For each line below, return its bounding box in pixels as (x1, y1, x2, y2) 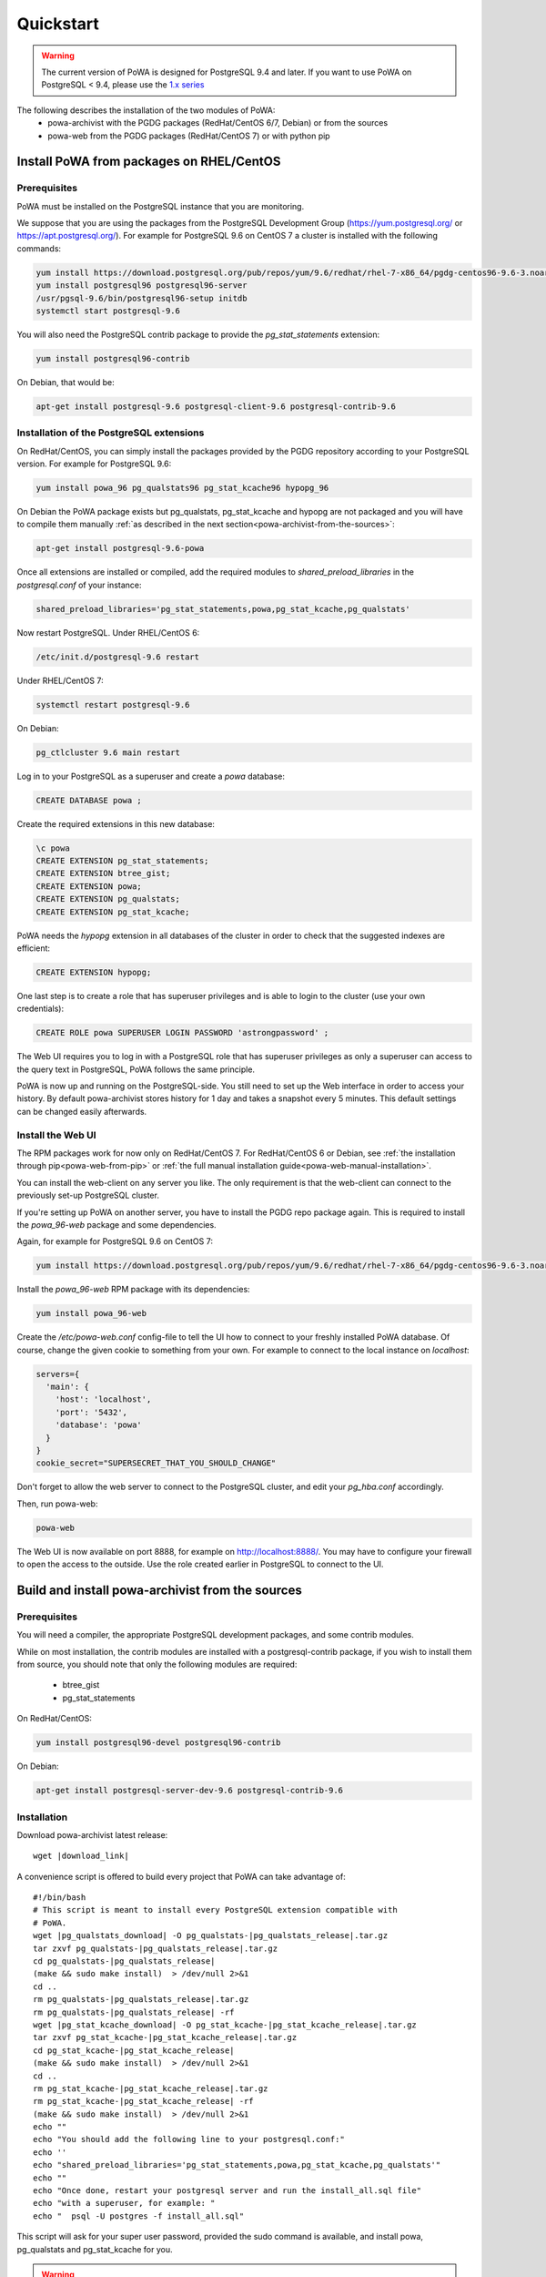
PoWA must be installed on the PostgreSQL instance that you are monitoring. (16, 200, 305, 211)
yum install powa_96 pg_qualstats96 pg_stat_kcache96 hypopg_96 (35, 483, 329, 494)
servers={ (35, 1369, 80, 1379)
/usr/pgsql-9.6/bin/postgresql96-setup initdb (35, 292, 248, 303)
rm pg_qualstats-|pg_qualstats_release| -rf (33, 2006, 236, 2017)
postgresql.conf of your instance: (16, 579, 142, 590)
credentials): (16, 1003, 64, 1015)
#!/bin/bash (33, 1893, 86, 1903)
